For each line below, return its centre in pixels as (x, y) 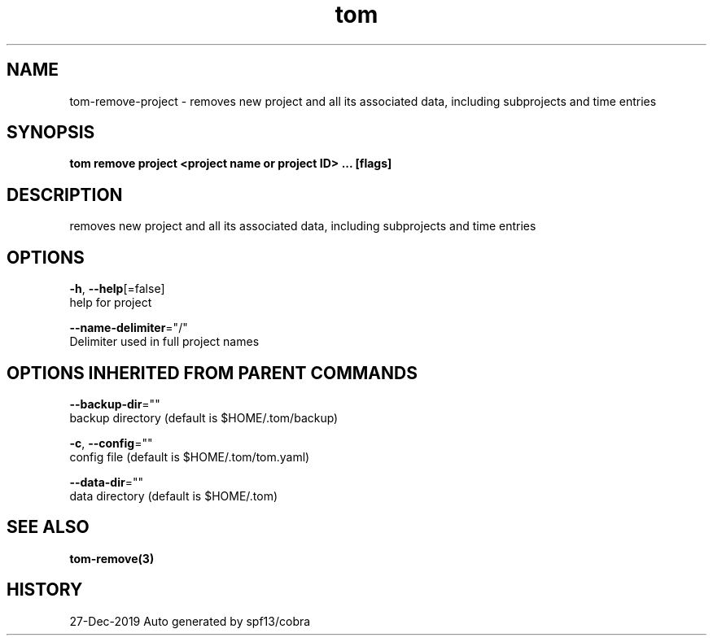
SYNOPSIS (51, 133)
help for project (111, 303)
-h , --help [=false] (117, 289)
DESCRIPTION (65, 194)
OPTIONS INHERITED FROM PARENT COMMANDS (212, 373)
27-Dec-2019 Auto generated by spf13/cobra (190, 621)
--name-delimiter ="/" (129, 328)
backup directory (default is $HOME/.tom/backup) (204, 417)
